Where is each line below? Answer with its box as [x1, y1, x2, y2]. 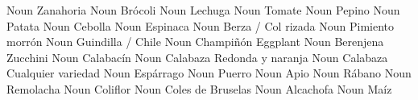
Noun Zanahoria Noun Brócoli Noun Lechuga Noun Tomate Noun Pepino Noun [6, 2, 400, 18]
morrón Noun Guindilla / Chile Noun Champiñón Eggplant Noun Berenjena [6, 33, 384, 50]
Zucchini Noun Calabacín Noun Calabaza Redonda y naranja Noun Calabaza [6, 48, 388, 65]
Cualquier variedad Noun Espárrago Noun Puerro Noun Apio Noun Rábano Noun [6, 65, 412, 81]
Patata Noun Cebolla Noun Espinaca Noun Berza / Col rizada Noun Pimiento [6, 17, 395, 34]
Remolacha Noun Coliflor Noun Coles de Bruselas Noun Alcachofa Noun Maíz [6, 80, 392, 97]
